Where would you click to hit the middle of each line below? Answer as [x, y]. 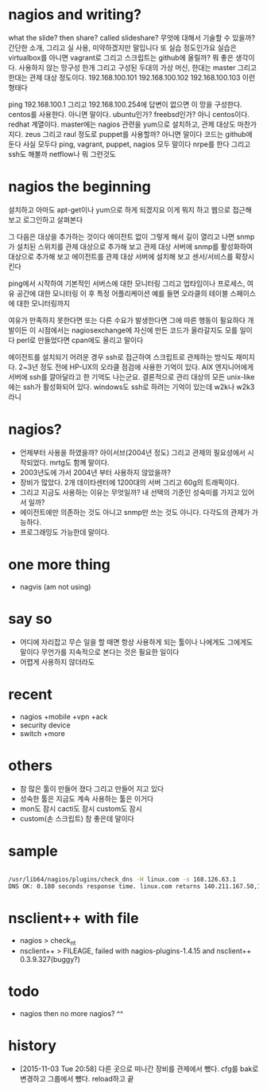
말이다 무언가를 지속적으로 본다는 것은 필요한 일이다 [99, 652]
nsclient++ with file [74, 919]
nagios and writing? [75, 15]
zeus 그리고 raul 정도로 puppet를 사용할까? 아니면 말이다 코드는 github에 [139, 134]
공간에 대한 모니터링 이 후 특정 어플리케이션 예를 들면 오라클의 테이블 [122, 293]
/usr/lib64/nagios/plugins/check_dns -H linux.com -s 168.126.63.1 [122, 879]
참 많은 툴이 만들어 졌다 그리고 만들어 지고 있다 [92, 789]
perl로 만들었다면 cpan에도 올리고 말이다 [80, 340]
